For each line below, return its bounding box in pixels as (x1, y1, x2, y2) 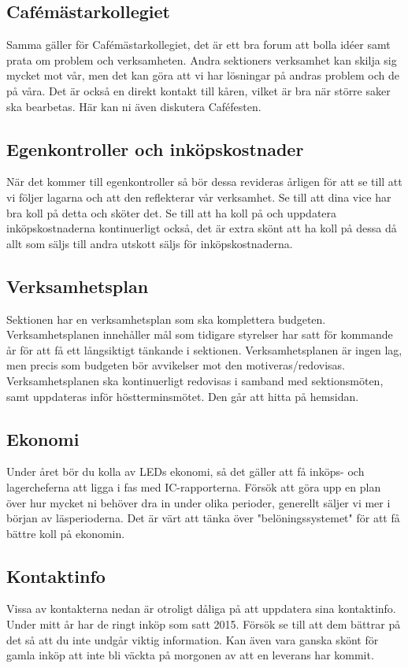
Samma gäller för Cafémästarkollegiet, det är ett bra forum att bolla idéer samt (6, 36, 391, 53)
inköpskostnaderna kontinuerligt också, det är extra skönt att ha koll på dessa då (6, 220, 397, 236)
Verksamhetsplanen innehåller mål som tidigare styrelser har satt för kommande (6, 326, 393, 343)
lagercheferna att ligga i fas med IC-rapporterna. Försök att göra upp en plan (6, 478, 381, 495)
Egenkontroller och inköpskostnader (6, 136, 304, 161)
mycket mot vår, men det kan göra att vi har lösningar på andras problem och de (6, 67, 399, 83)
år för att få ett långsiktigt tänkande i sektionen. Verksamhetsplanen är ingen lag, (6, 341, 402, 358)
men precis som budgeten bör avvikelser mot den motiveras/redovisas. (6, 357, 345, 373)
